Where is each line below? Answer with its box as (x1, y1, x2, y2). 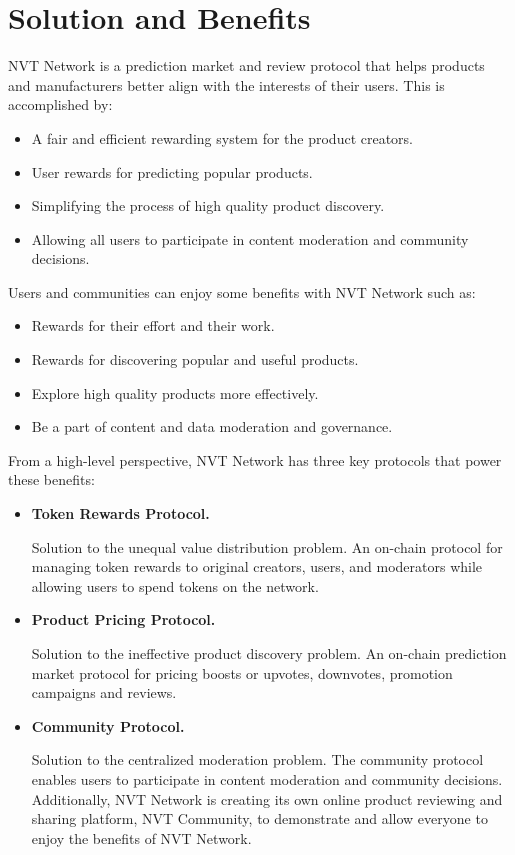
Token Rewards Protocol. (31, 503, 210, 524)
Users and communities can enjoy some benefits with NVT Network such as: (8, 281, 476, 302)
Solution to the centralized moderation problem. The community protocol (31, 749, 484, 770)
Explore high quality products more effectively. (31, 382, 319, 403)
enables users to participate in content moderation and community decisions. (31, 768, 503, 789)
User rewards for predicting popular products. (31, 161, 313, 182)
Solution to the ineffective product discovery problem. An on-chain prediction (31, 643, 507, 663)
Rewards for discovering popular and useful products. (31, 349, 359, 370)
